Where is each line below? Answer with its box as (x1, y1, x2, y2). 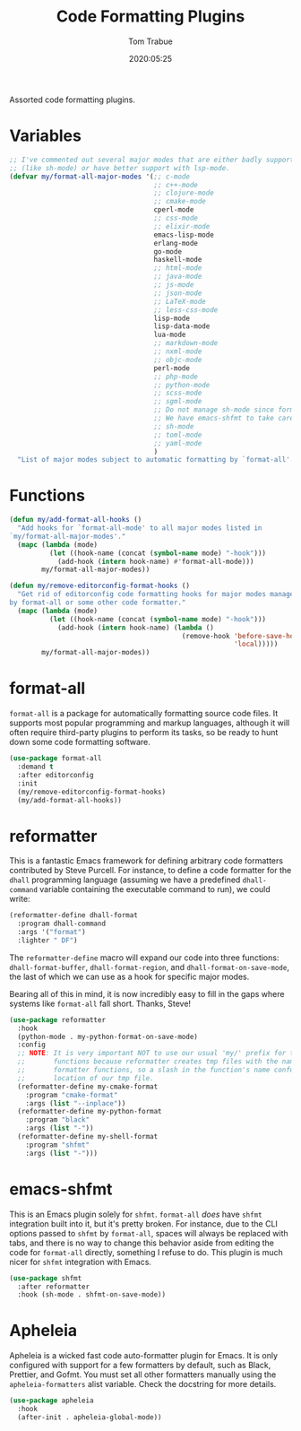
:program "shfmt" (25, 1140, 90, 1149)
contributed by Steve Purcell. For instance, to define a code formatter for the (9, 865, 292, 876)
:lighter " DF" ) (17, 935, 78, 945)
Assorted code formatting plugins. (9, 94, 136, 105)
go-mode (153, 247, 182, 256)
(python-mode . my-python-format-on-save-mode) (17, 1032, 199, 1041)
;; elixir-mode (153, 221, 211, 230)
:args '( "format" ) (17, 928, 87, 937)
